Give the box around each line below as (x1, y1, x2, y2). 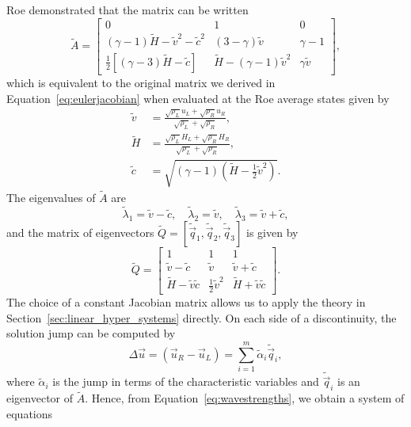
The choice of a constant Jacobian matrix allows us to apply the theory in (6, 293, 366, 310)
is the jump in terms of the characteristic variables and (52, 373, 319, 390)
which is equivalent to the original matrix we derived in (6, 74, 276, 90)
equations (6, 405, 53, 421)
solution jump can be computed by (6, 325, 176, 341)
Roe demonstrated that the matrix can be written (6, 2, 249, 17)
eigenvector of (6, 390, 74, 406)
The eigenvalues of (6, 189, 96, 205)
